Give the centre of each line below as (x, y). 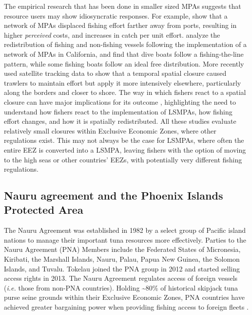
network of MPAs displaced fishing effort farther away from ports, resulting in (120, 25)
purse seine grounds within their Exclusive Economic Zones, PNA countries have (124, 297)
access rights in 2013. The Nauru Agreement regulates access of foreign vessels (121, 278)
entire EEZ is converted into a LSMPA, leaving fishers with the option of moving (125, 149)
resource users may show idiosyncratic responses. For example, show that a (116, 15)
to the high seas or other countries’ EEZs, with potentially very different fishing (123, 159)
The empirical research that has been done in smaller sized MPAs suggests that (123, 6)
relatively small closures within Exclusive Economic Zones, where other (110, 130)
